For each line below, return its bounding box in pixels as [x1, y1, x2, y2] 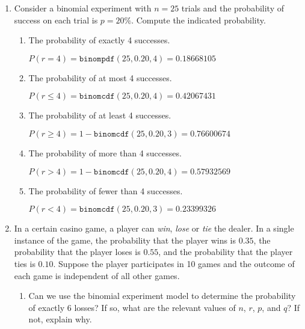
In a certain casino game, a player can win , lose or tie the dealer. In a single [14, 222, 294, 235]
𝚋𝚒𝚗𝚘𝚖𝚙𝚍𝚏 [79, 54, 115, 63]
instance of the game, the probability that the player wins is [14, 233, 236, 246]
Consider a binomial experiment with [14, 2, 152, 14]
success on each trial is [14, 13, 98, 26]
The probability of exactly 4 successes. [28, 34, 170, 46]
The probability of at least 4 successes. [28, 109, 171, 121]
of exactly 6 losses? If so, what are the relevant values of [28, 301, 236, 313]
